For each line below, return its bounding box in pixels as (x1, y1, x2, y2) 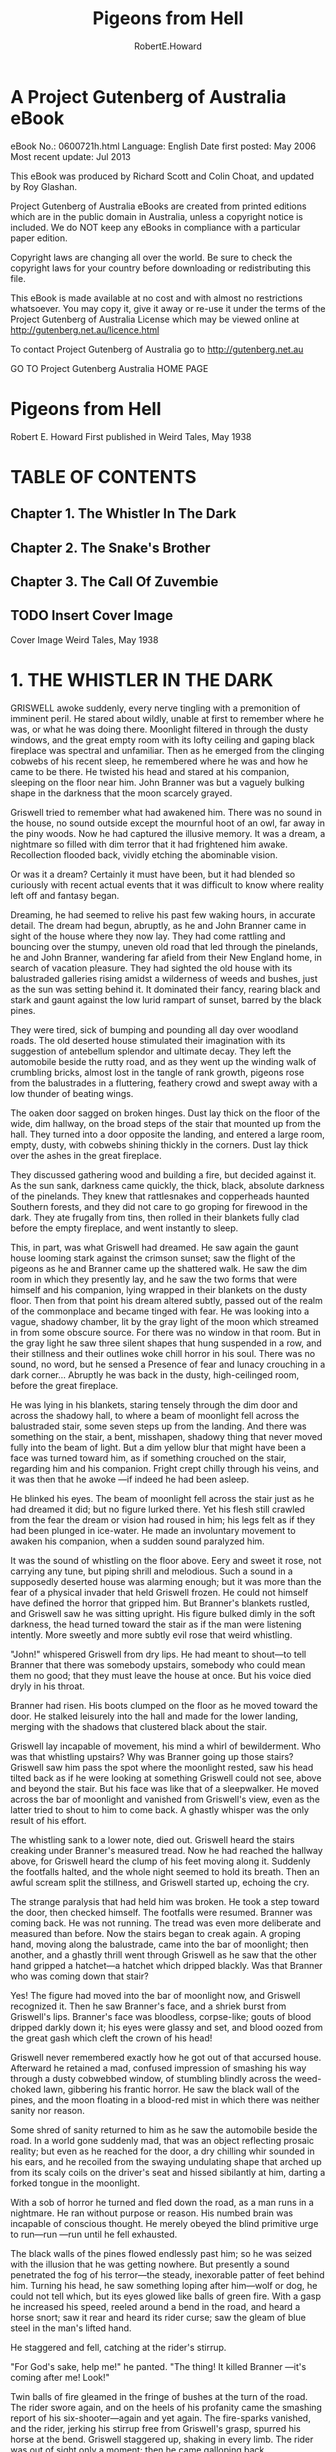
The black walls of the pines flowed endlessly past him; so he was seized (10, 2247, 313, 2259)
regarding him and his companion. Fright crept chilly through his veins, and (10, 1462, 319, 1474)
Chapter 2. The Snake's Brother (10, 539, 211, 556)
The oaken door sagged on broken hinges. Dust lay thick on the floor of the (10, 1107, 321, 1119)
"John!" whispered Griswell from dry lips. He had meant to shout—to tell (10, 1648, 307, 1660)
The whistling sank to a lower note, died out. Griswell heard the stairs (10, 1833, 295, 1846)
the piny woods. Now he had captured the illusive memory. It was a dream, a (10, 827, 326, 839)
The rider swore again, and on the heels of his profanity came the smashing (10, 2401, 323, 2413)
